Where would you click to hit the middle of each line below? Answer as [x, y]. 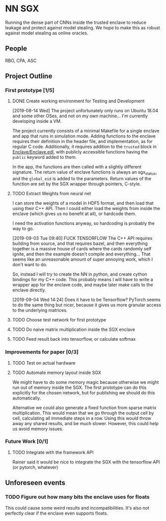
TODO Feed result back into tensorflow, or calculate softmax [74, 339]
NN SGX [22, 9]
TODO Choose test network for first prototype [59, 320]
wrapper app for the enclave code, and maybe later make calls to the [83, 285]
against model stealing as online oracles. [47, 33]
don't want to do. [30, 265]
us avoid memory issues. [38, 429]
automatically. [27, 398]
